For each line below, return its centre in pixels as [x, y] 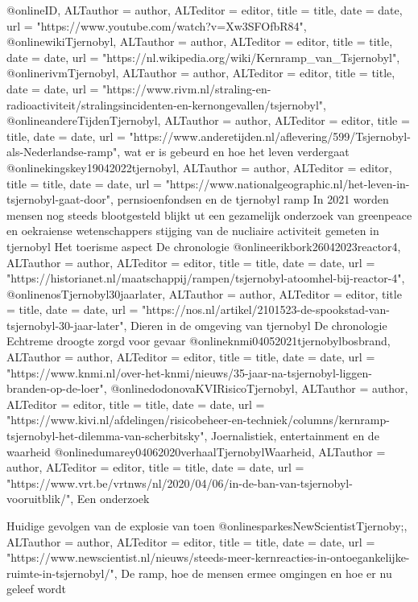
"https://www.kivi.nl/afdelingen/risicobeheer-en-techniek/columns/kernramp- [198, 420]
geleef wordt [36, 589]
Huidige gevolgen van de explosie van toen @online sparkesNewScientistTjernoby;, [207, 526]
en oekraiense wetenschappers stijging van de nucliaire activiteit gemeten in [193, 231]
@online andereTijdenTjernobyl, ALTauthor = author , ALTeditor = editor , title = [208, 120]
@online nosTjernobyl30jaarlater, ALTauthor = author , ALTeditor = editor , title [204, 293]
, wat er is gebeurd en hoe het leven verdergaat [233, 152]
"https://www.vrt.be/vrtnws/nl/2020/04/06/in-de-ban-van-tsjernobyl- [180, 482]
